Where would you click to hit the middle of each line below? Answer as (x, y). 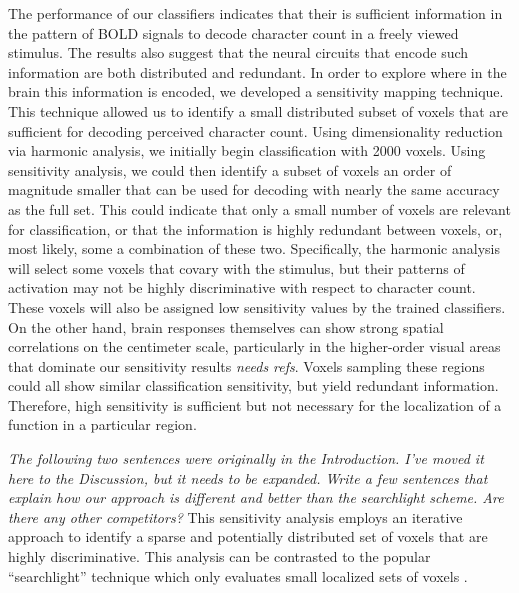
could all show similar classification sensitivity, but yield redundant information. (253, 385)
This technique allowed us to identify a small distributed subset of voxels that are (258, 110)
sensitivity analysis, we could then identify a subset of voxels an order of (230, 169)
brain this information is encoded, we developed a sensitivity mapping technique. (256, 91)
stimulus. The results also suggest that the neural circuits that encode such (238, 52)
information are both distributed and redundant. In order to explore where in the (257, 71)
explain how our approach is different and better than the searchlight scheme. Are (256, 497)
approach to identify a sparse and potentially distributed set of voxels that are (248, 536)
